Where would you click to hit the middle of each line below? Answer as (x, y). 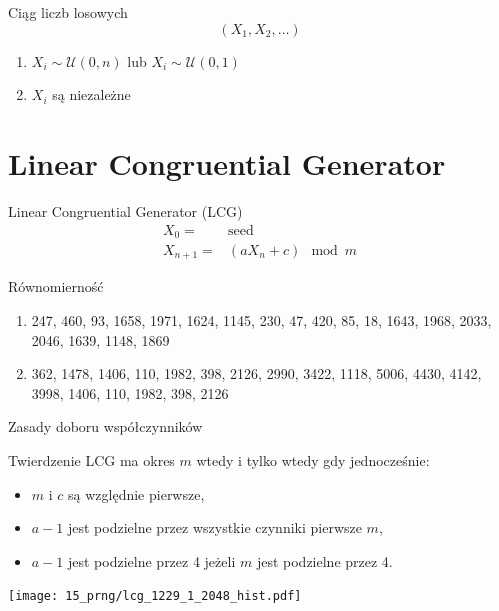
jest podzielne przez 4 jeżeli (151, 560)
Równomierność (56, 286)
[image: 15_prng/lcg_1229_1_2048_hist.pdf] (155, 596)
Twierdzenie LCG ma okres (91, 460)
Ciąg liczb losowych (68, 12)
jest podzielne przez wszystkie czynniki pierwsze (214, 527)
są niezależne (91, 94)
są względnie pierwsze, (136, 493)
